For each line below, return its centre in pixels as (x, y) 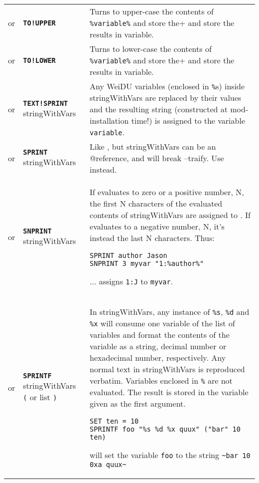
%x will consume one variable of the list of (162, 323)
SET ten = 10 (114, 421)
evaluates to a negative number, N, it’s (157, 226)
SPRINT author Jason (129, 255)
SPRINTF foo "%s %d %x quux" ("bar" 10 (165, 429)
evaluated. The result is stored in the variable (169, 392)
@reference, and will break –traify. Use (157, 158)
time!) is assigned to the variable (188, 121)
